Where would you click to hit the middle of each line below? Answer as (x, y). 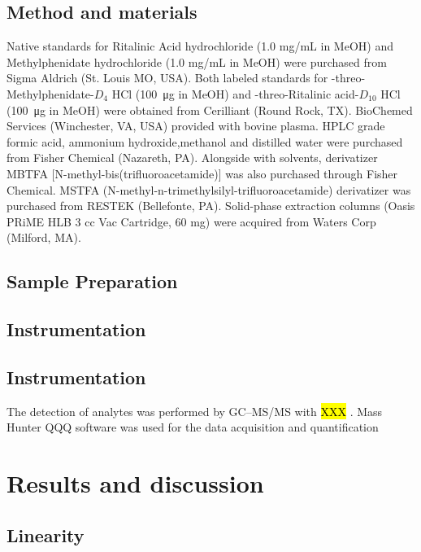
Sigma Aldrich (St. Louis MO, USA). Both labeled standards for (167, 78)
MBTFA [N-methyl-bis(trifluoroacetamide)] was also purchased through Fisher (202, 173)
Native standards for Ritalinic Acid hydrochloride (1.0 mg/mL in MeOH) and (200, 46)
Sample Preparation (92, 281)
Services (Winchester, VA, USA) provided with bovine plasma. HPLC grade (196, 126)
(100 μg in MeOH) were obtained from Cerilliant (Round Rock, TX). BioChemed (210, 110)
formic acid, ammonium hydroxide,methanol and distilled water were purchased (205, 141)
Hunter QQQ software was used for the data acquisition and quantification (193, 427)
